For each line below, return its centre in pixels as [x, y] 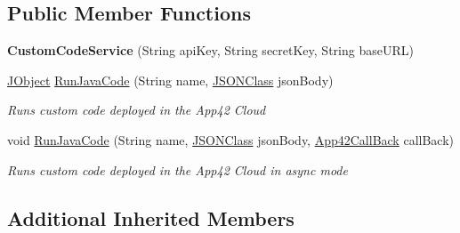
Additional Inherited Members [151, 217]
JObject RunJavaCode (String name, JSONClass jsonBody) [170, 80]
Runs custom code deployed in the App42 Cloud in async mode [178, 169]
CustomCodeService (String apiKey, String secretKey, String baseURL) [210, 50]
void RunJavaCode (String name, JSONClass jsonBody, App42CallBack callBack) [231, 139]
